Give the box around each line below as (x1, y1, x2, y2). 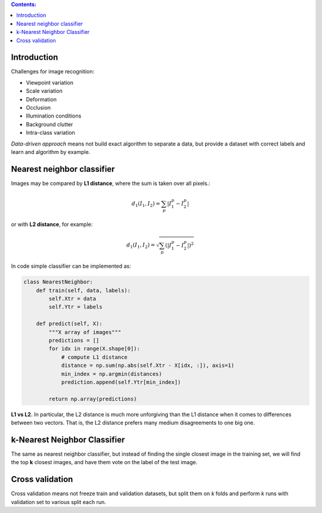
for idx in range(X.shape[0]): (48, 345, 140, 352)
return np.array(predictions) (48, 395, 137, 402)
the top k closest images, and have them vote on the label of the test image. (11, 459, 198, 466)
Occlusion (26, 104, 51, 112)
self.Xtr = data (48, 295, 97, 302)
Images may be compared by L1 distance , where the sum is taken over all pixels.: (11, 180, 210, 187)
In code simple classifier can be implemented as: (11, 262, 131, 270)
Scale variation (26, 87, 63, 95)
